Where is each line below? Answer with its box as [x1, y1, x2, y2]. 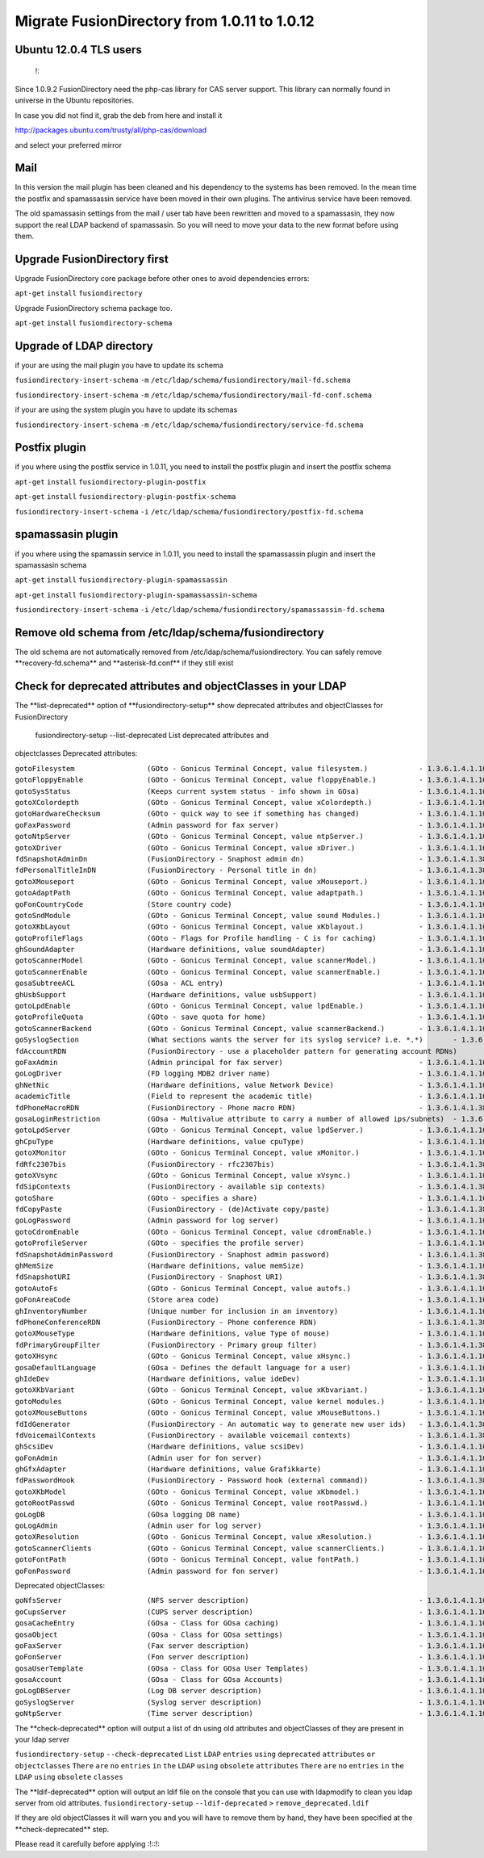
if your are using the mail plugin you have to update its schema [15, 360, 223, 370]
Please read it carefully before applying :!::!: [15, 1839, 161, 1849]
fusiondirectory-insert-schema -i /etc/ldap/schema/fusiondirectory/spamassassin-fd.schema [15, 606, 385, 614]
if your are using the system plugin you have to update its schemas [15, 405, 238, 415]
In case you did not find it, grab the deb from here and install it [15, 110, 223, 120]
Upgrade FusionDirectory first [15, 252, 169, 266]
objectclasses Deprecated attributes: [15, 749, 138, 758]
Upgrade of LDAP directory [15, 339, 153, 353]
